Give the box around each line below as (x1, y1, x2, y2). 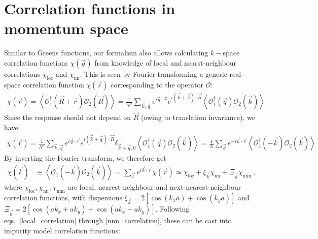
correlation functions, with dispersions (4, 192, 123, 202)
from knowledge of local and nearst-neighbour (94, 57, 236, 68)
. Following (155, 203, 190, 214)
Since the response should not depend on (4, 112, 131, 123)
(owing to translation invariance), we (140, 112, 255, 123)
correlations (4, 68, 40, 79)
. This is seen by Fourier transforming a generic (80, 68, 227, 79)
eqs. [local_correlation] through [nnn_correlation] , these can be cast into (4, 215, 232, 226)
